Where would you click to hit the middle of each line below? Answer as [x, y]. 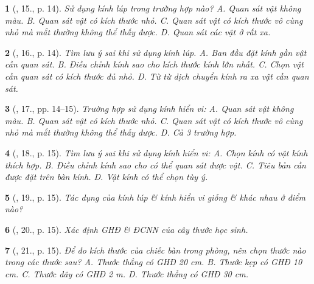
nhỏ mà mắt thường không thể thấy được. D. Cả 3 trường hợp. [121, 132]
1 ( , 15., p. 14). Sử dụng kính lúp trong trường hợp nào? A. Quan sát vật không [153, 8]
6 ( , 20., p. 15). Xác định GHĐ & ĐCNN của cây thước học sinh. [127, 229]
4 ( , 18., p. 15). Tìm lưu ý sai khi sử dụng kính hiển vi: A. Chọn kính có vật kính [156, 152]
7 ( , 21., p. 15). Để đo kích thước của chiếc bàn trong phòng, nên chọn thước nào [155, 250]
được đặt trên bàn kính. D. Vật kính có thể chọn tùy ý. [106, 177]
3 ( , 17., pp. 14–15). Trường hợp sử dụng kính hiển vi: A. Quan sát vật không [149, 109]
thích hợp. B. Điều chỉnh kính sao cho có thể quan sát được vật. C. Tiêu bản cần [155, 165]
